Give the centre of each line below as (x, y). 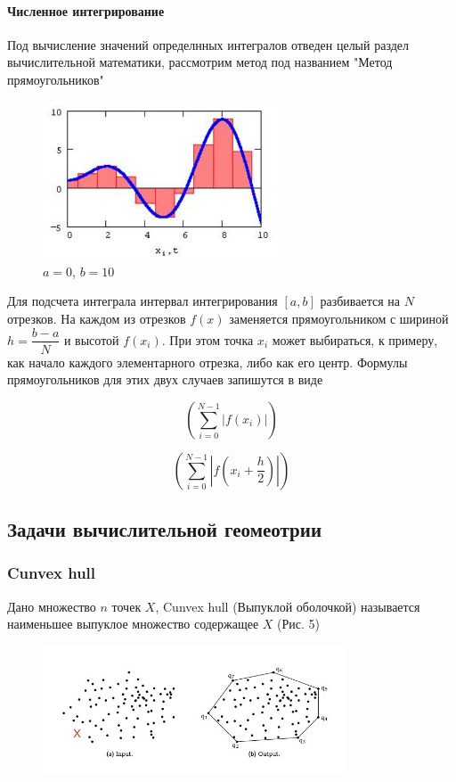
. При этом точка (208, 339)
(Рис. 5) (299, 624)
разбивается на (360, 301)
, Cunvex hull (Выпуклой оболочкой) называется (288, 606)
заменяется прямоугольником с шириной (339, 318)
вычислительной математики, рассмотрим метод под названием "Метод (200, 62)
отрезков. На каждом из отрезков (97, 318)
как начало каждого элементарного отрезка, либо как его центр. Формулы (208, 362)
